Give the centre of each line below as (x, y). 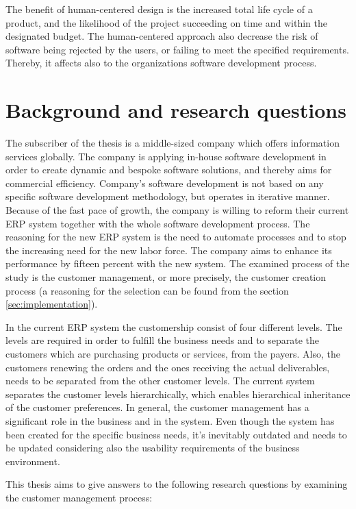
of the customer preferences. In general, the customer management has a (157, 407)
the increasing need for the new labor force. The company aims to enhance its (169, 250)
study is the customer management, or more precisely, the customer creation (166, 277)
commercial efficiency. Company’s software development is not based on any (165, 183)
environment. (33, 461)
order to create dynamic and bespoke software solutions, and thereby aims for (169, 170)
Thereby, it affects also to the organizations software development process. (161, 63)
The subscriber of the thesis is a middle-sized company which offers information (173, 143)
